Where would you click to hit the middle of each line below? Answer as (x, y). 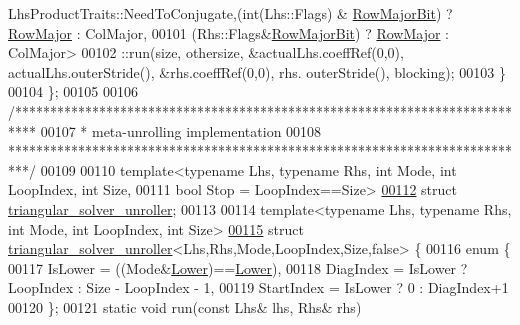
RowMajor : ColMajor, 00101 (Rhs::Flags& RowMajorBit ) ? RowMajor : (229, 32)
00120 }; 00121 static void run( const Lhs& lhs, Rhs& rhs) (185, 306)
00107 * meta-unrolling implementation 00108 (181, 130)
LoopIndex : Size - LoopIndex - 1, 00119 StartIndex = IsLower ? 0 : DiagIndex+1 (258, 287)
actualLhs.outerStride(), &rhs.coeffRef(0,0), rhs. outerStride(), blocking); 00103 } (257, 71)
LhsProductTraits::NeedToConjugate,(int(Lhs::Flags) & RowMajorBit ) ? (230, 13)
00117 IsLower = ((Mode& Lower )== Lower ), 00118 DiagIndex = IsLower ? (238, 267)
